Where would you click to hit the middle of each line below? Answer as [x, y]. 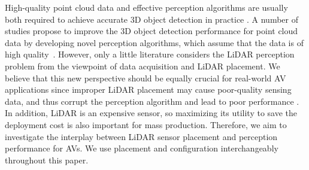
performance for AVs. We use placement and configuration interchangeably [142, 148]
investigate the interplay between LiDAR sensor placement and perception [141, 136]
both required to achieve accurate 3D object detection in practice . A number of [152, 19]
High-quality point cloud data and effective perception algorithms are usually [146, 7]
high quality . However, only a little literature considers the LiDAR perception [150, 54]
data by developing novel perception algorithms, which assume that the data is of [154, 42]
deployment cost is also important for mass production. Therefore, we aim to [146, 124]
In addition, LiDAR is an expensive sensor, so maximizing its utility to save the [151, 113]
